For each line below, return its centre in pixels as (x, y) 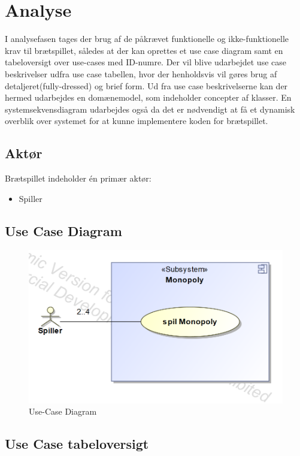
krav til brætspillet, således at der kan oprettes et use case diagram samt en (144, 50)
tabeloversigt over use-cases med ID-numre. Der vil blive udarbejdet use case (146, 62)
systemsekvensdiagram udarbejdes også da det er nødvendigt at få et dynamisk (150, 109)
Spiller (31, 198)
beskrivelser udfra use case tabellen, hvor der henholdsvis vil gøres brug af (141, 73)
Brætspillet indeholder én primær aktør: (78, 178)
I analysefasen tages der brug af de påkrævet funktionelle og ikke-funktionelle (147, 39)
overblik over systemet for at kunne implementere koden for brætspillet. (137, 121)
